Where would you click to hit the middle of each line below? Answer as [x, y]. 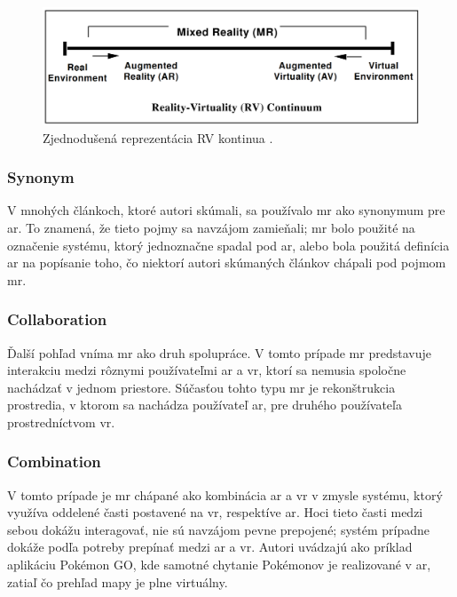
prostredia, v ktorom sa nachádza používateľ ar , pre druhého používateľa [205, 405]
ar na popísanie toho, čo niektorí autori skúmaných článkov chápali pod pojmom [227, 263]
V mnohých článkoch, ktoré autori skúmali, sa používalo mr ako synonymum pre [226, 210]
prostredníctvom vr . [61, 422]
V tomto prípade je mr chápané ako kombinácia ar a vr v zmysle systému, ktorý [225, 494]
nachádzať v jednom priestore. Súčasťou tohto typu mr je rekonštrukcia [201, 387]
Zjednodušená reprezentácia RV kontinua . [158, 137]
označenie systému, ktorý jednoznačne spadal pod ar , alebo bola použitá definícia [228, 245]
